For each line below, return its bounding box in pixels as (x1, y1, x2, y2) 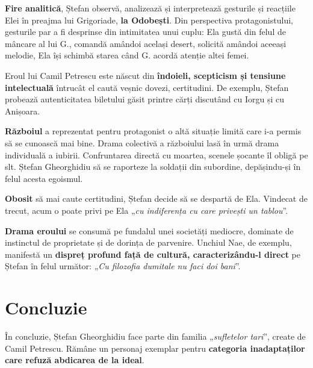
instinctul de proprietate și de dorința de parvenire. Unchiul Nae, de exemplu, (5, 236, 292, 249)
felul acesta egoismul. (5, 172, 83, 184)
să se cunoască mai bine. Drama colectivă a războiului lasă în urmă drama (5, 136, 279, 149)
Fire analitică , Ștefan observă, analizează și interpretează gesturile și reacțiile (5, 2, 296, 14)
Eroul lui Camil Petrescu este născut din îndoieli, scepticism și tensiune (5, 69, 286, 81)
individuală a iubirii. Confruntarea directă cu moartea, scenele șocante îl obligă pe (5, 148, 308, 161)
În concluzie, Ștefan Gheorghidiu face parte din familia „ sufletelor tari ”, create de (5, 330, 306, 342)
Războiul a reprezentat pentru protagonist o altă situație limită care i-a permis (5, 125, 302, 137)
